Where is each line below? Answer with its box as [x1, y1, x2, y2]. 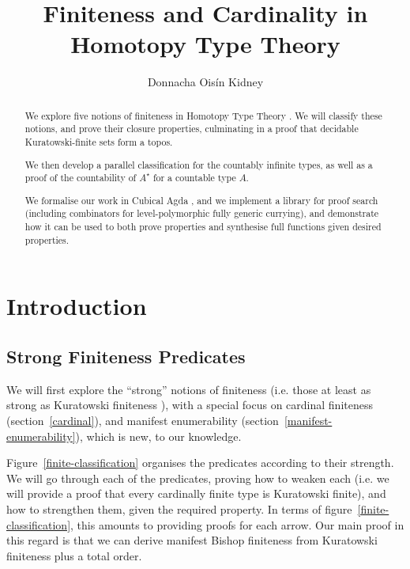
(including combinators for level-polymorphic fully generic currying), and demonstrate [24, 207, 379, 220]
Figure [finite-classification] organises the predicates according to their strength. [6, 454, 394, 471]
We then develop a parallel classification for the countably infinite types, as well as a [24, 157, 373, 171]
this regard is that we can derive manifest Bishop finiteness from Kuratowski [6, 532, 378, 548]
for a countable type [152, 171, 236, 184]
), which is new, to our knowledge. [75, 427, 242, 444]
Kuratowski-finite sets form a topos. [24, 135, 173, 149]
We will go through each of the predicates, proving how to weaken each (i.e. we [6, 469, 389, 486]
